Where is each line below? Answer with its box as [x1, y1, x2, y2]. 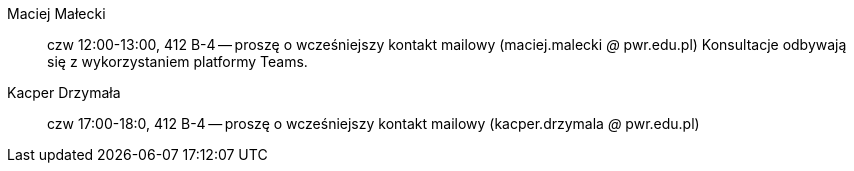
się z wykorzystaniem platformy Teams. [47, 53, 308, 70]
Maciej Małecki [7, 5, 106, 22]
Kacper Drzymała [7, 84, 121, 101]
